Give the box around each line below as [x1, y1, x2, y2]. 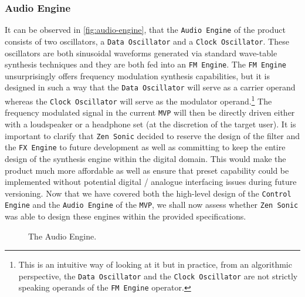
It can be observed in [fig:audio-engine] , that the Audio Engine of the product [5, 23, 286, 36]
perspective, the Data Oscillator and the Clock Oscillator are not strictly [18, 269, 298, 282]
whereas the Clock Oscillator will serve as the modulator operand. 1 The [5, 93, 272, 107]
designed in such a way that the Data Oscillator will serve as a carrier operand [5, 81, 296, 93]
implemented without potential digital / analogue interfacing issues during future [5, 176, 297, 188]
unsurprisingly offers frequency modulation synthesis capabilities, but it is [5, 69, 270, 82]
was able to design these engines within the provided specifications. [5, 210, 246, 222]
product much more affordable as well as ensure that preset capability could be [5, 164, 289, 176]
